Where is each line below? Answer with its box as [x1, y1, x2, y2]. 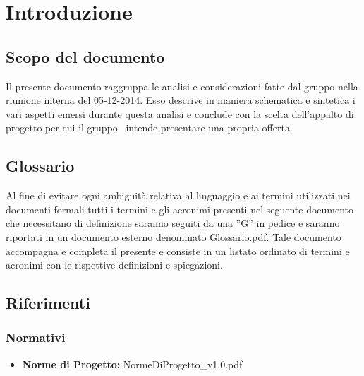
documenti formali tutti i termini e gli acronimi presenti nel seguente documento [6, 201, 354, 216]
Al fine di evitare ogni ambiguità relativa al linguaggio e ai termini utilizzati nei [6, 188, 351, 203]
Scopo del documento [6, 45, 165, 67]
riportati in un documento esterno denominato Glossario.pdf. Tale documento [6, 229, 341, 244]
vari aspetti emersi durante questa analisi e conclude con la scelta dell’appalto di [6, 106, 354, 121]
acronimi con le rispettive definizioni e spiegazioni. [6, 257, 223, 272]
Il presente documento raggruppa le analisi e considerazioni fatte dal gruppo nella [6, 78, 358, 93]
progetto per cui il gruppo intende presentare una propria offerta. [6, 120, 293, 135]
